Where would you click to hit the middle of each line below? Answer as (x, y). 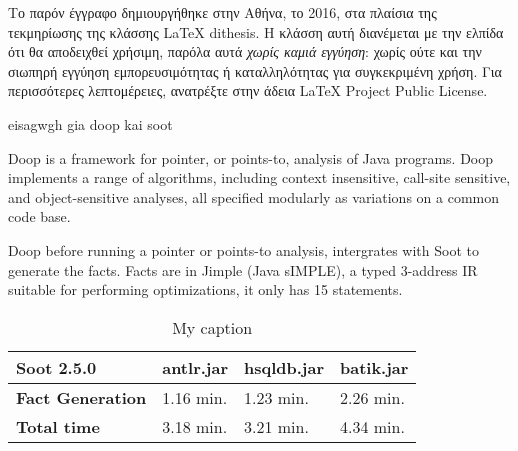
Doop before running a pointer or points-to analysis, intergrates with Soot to (243, 249)
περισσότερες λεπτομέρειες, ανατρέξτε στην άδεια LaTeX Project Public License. (248, 90)
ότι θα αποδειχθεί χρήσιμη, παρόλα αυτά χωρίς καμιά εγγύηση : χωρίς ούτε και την (245, 51)
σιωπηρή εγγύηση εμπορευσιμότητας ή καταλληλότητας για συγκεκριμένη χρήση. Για (255, 70)
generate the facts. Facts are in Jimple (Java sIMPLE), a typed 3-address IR (243, 269)
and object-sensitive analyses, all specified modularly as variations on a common (253, 196)
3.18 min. (195, 426)
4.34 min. (372, 426)
